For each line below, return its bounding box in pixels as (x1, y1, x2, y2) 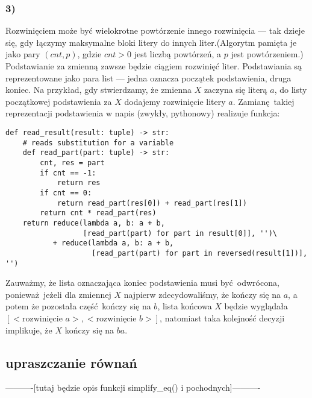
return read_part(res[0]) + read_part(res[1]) (57, 198, 247, 207)
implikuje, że (5, 323, 52, 336)
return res (57, 178, 101, 188)
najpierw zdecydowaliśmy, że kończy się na (123, 288, 281, 300)
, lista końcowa (157, 300, 212, 312)
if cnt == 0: (40, 188, 92, 197)
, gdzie (77, 48, 102, 60)
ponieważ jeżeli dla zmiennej (5, 288, 111, 300)
